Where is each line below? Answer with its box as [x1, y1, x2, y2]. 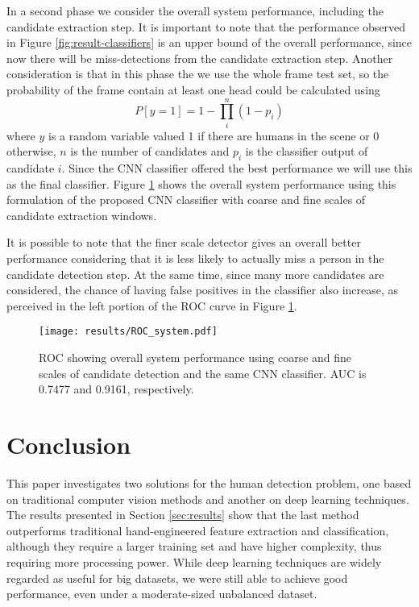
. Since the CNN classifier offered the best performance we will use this [61, 160, 413, 177]
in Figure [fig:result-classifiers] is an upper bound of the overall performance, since [6, 34, 413, 51]
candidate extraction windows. [6, 206, 157, 223]
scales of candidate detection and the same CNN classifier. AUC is [39, 364, 367, 381]
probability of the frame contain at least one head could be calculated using [6, 81, 380, 98]
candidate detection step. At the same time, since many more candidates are [6, 265, 384, 282]
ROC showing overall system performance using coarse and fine [39, 349, 352, 366]
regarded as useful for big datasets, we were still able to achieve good [6, 569, 348, 586]
